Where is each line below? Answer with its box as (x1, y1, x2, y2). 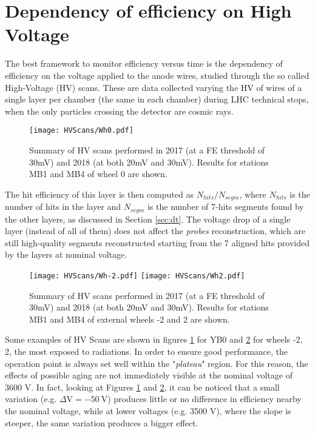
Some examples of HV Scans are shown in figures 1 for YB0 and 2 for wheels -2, (5, 333, 303, 346)
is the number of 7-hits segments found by (147, 200, 304, 213)
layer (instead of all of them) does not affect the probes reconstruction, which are (5, 224, 306, 237)
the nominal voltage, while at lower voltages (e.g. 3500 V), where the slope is (5, 404, 291, 417)
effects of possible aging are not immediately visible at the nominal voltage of (5, 369, 293, 381)
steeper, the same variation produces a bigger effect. (5, 416, 198, 429)
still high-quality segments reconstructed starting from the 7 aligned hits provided (5, 236, 310, 249)
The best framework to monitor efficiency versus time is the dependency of (5, 57, 283, 70)
